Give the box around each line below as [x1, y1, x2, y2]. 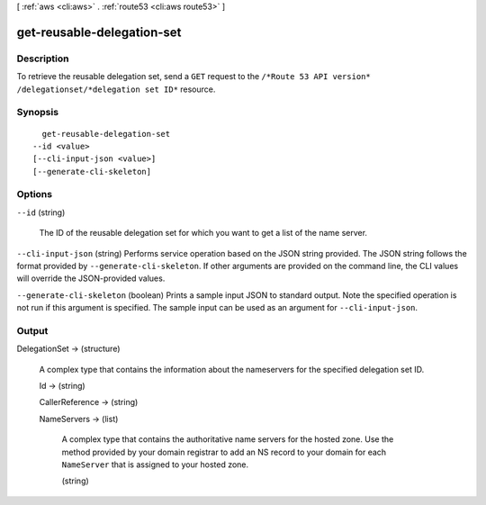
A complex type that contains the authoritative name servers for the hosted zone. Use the [61, 434, 394, 445]
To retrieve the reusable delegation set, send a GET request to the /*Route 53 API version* [16, 71, 371, 82]
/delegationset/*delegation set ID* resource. [16, 84, 216, 95]
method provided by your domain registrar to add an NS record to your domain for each [61, 446, 387, 457]
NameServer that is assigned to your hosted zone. [61, 459, 249, 470]
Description [16, 52, 69, 65]
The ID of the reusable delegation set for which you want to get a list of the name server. [39, 228, 368, 239]
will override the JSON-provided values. [16, 273, 166, 284]
